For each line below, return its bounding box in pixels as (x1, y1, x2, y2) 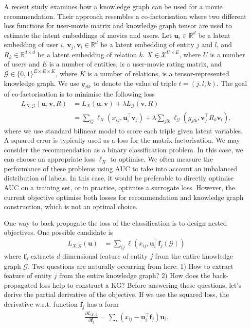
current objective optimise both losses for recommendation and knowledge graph (4, 192, 244, 202)
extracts (30, 250, 54, 261)
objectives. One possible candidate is (4, 227, 113, 237)
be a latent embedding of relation (37, 49, 137, 59)
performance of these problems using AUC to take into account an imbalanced (4, 163, 237, 173)
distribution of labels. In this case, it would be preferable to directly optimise (4, 173, 234, 183)
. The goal (216, 78, 247, 88)
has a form (87, 299, 119, 309)
